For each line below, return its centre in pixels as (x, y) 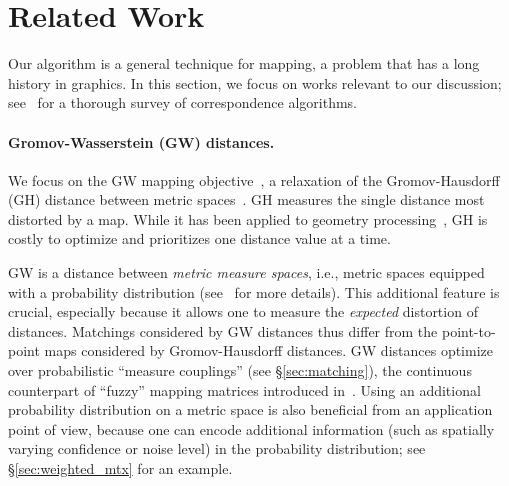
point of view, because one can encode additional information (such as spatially (251, 428)
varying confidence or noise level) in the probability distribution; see (217, 448)
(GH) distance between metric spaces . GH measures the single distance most (246, 199)
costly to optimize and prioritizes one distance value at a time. (199, 238)
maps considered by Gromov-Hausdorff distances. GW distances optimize (269, 350)
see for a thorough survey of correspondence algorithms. (182, 102)
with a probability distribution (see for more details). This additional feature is (254, 291)
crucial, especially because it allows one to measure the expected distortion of (243, 311)
